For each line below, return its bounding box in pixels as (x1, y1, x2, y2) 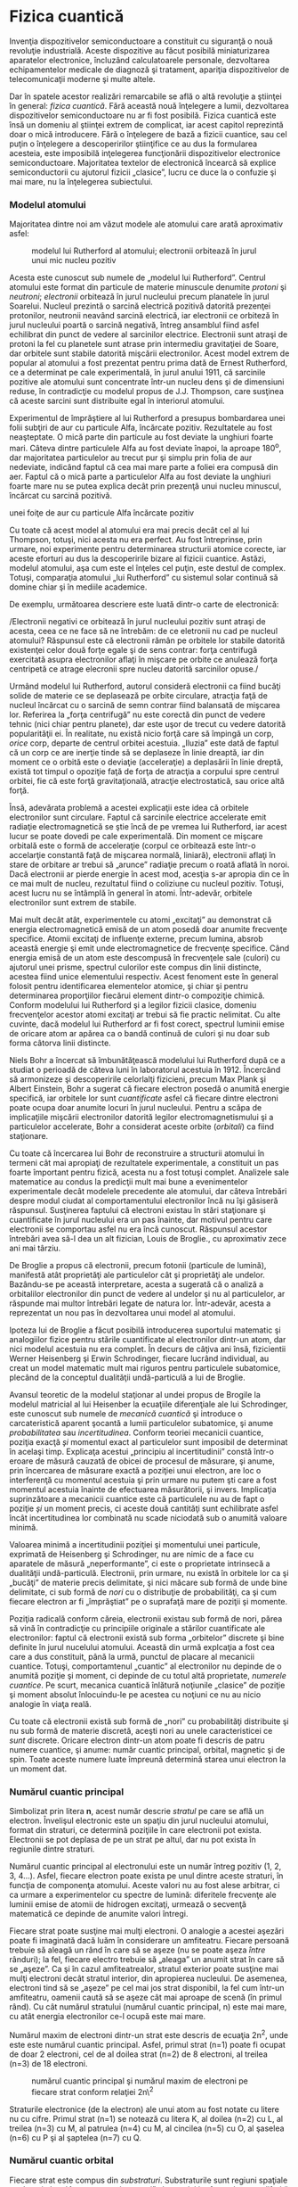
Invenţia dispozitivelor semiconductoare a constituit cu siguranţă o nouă (9, 36, 273, 46)
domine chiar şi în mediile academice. (9, 582, 148, 592)
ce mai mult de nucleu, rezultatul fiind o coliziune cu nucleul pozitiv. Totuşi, (9, 878, 285, 888)
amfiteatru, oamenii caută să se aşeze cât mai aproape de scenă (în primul (9, 1992, 283, 2003)
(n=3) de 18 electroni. (9, 2058, 88, 2068)
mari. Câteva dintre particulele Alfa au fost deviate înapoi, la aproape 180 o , (9, 442, 282, 453)
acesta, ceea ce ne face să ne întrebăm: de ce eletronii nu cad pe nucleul (9, 625, 278, 636)
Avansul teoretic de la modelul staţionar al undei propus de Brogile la (9, 1389, 261, 1399)
